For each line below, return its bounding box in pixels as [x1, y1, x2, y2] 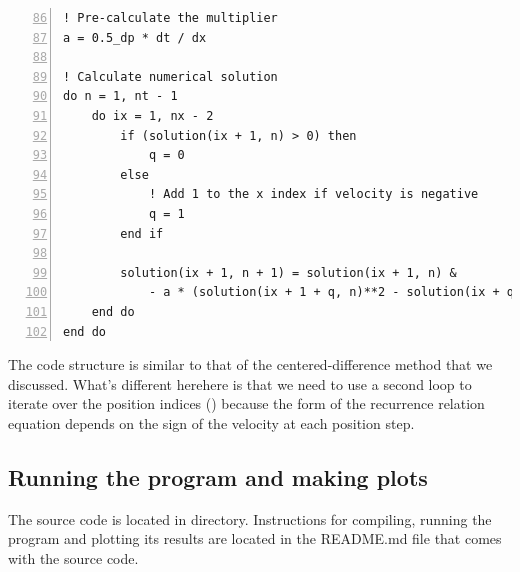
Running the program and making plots [8, 461, 428, 492]
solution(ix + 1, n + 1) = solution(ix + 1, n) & [120, 265, 457, 280]
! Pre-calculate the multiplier [63, 11, 278, 25]
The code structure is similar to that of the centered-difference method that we [8, 354, 493, 375]
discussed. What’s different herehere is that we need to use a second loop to [8, 373, 472, 394]
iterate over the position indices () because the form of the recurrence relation [8, 393, 485, 414]
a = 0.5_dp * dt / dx [63, 30, 207, 45]
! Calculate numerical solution [63, 69, 278, 84]
